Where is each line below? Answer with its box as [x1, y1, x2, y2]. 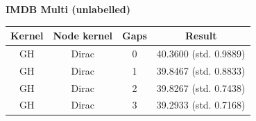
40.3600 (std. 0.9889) [156, 46, 246, 60]
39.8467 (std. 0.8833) [156, 63, 246, 77]
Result [185, 28, 217, 43]
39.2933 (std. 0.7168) [156, 97, 246, 112]
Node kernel [53, 28, 113, 43]
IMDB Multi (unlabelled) [6, 2, 131, 16]
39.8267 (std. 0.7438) [156, 80, 246, 95]
